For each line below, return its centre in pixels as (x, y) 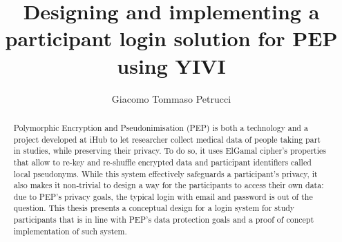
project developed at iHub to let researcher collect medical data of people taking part (167, 139)
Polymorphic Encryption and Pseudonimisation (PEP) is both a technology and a (161, 127)
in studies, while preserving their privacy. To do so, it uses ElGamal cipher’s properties (170, 151)
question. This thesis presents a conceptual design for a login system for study (154, 208)
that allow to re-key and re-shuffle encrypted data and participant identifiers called (162, 162)
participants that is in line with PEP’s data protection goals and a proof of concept (164, 220)
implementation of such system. (70, 231)
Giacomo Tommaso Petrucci (171, 98)
